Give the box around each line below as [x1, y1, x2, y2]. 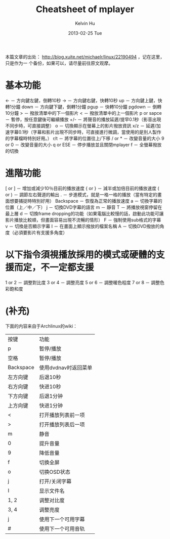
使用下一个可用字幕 [39, 516, 85, 523]
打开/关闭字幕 [39, 478, 72, 485]
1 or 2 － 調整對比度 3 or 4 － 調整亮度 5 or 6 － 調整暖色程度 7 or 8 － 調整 [5, 279, 160, 285]
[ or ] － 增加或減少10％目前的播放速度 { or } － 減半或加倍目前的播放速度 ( [5, 185, 159, 191]
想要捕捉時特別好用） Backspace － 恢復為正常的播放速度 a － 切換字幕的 [9, 198, 163, 204]
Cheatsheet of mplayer [35, 4, 135, 15]
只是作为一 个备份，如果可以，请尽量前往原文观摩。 [5, 60, 113, 66]
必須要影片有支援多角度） [14, 229, 67, 236]
